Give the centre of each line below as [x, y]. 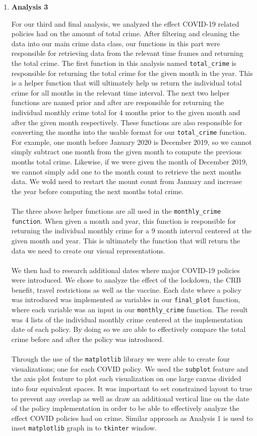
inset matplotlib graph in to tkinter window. [84, 428]
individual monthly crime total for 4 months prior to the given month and [126, 112]
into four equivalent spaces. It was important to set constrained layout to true [132, 388]
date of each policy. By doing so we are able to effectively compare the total [128, 329]
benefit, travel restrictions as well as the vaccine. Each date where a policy [126, 289]
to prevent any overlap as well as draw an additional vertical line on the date [130, 398]
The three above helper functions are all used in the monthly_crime [116, 211]
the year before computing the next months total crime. [98, 191]
